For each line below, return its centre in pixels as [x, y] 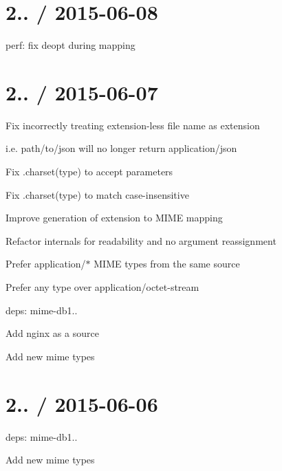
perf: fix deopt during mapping [70, 45]
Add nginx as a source [52, 333]
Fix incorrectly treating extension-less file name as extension [133, 125]
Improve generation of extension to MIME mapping [114, 218]
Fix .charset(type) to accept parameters [89, 172]
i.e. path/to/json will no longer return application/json [121, 148]
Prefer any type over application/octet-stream [102, 287]
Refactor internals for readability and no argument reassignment [141, 240]
